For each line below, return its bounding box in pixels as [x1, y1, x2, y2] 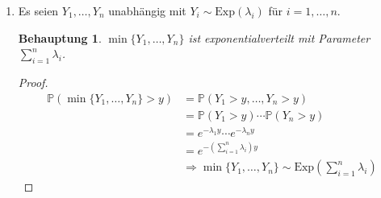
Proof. [18, 73, 48, 90]
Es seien [18, 2, 59, 19]
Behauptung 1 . [18, 29, 102, 46]
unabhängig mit [108, 2, 186, 19]
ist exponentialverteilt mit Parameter [188, 29, 371, 46]
